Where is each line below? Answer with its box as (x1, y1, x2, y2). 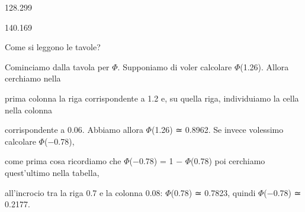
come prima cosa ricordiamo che (5, 155, 121, 167)
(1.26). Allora (240, 60, 289, 73)
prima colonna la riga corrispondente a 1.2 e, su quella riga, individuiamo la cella (5, 92, 299, 104)
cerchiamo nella (5, 72, 61, 84)
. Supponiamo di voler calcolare (117, 60, 232, 73)
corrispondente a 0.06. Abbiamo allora (5, 123, 143, 136)
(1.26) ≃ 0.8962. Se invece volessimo (151, 123, 284, 136)
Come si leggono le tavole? (5, 41, 101, 53)
